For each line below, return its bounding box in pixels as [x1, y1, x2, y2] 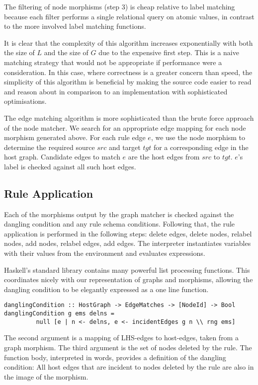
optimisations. [4, 96, 47, 106]
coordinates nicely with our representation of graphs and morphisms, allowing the [4, 274, 253, 285]
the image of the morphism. [4, 371, 88, 382]
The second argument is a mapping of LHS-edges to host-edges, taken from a [4, 332, 239, 343]
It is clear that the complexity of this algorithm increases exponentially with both [4, 37, 253, 48]
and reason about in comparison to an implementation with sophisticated [4, 86, 228, 96]
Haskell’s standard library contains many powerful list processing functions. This [4, 264, 250, 275]
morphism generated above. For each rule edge [4, 132, 146, 143]
